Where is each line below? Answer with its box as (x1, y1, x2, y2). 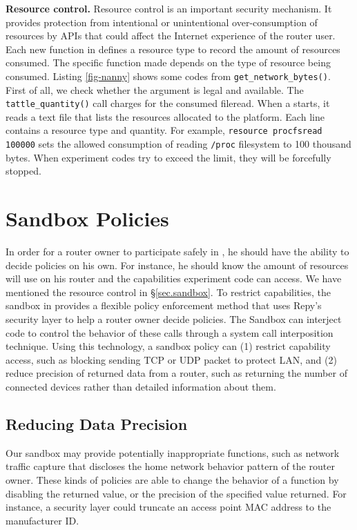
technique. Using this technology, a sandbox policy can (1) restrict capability (6, 339, 331, 353)
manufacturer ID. (6, 513, 79, 527)
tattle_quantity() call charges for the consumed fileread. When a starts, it (6, 96, 330, 110)
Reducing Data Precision (6, 413, 188, 435)
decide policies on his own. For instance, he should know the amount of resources (6, 257, 349, 272)
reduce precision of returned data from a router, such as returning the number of (6, 366, 347, 380)
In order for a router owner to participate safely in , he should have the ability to (6, 244, 349, 259)
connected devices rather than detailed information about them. (6, 380, 276, 394)
